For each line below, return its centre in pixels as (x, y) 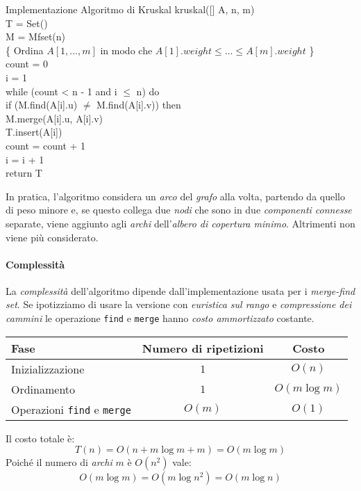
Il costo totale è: (40, 438)
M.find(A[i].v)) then (139, 105)
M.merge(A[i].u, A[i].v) (54, 118)
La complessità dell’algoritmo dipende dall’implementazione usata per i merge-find (180, 290)
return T (24, 173)
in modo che (126, 50)
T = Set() (27, 23)
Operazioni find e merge (71, 409)
